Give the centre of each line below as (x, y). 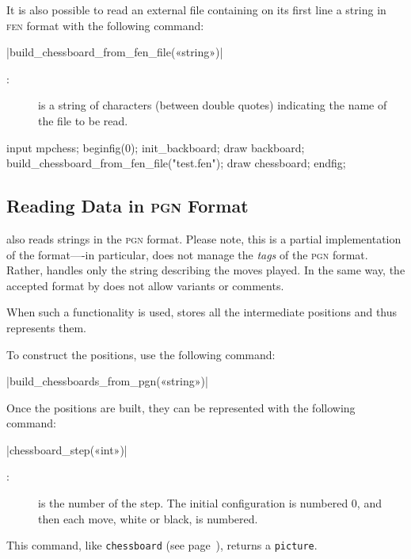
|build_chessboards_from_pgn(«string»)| (107, 381)
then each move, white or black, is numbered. (148, 518)
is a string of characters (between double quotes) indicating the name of (213, 105)
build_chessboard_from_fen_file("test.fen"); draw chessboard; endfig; (176, 163)
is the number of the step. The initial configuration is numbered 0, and (210, 503)
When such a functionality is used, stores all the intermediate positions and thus (202, 312)
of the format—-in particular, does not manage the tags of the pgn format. (187, 254)
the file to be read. (83, 120)
